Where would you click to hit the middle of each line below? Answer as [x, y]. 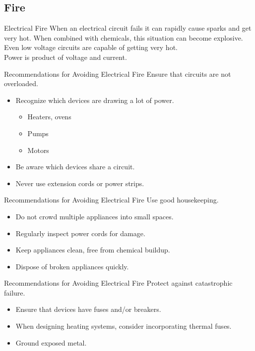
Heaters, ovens [49, 117]
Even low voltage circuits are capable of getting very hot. [91, 47]
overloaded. [21, 83]
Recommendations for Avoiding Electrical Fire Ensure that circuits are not [118, 74]
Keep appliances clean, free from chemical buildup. [93, 250]
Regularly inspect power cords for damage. [80, 233]
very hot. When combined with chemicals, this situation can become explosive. [124, 37]
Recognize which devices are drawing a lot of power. [95, 100]
